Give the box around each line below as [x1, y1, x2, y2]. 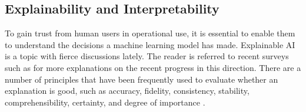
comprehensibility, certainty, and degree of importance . [5, 96, 205, 108]
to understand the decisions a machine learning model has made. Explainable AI [5, 38, 295, 50]
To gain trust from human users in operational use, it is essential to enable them [5, 27, 295, 39]
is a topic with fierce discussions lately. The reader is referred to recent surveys [5, 50, 289, 62]
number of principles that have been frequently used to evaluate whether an [5, 73, 278, 85]
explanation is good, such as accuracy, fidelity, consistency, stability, [5, 84, 250, 97]
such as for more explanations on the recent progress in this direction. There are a [5, 61, 301, 73]
